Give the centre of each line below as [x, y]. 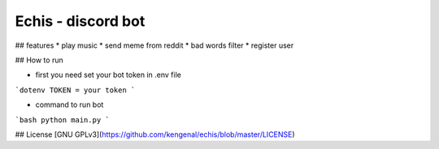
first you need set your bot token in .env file [109, 75]
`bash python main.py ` [62, 120]
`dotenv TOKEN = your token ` [75, 90]
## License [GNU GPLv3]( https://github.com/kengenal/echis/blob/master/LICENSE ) [155, 134]
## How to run [39, 60]
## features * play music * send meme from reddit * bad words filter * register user [154, 45]
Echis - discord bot [80, 21]
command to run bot [70, 104]
